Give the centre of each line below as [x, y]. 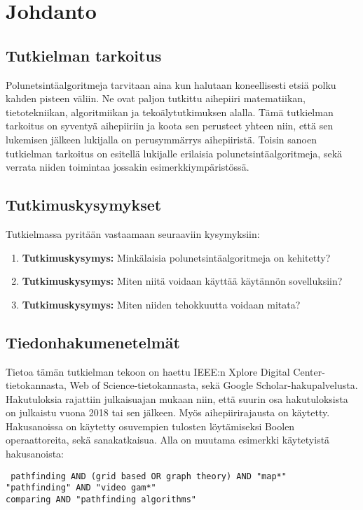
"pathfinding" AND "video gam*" [81, 488]
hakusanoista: [35, 454]
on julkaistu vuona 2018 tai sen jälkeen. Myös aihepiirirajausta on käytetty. [168, 412]
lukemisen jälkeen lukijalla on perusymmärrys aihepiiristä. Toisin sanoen [161, 139]
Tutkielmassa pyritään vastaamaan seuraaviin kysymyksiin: [133, 233]
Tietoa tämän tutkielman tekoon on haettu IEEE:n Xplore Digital [148, 371]
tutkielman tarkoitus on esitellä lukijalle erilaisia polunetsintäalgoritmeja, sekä [174, 153]
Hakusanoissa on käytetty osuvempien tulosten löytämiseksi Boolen [150, 426]
